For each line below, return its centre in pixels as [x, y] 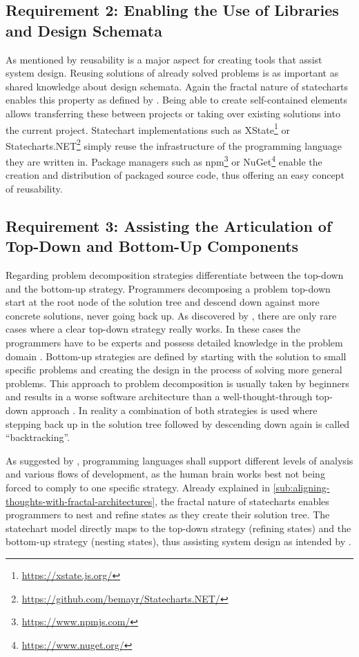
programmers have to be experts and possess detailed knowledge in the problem [174, 343]
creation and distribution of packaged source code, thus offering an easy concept [175, 175]
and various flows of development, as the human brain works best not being [165, 474]
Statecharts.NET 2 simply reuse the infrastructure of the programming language [174, 144]
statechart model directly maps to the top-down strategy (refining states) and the [178, 528]
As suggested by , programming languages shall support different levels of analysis [179, 460]
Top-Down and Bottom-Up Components [152, 246]
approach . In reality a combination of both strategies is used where [174, 410]
